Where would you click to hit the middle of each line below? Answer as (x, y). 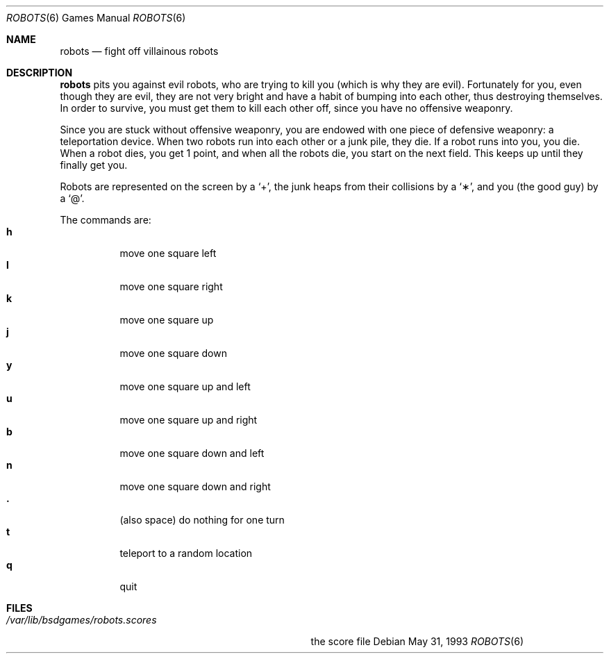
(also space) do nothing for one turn (202, 520)
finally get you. (94, 165)
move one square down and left (192, 453)
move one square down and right (195, 486)
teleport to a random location (186, 553)
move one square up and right (189, 420)
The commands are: (106, 220)
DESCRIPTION (40, 73)
